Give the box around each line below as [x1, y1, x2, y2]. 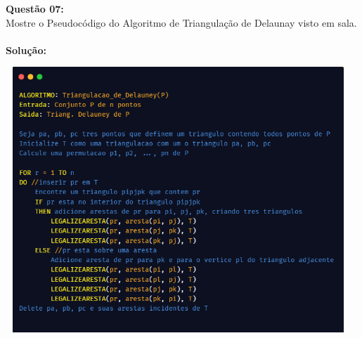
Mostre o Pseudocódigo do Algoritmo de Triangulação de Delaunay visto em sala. [6, 15, 357, 30]
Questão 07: [6, 1, 64, 15]
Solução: [6, 42, 46, 57]
